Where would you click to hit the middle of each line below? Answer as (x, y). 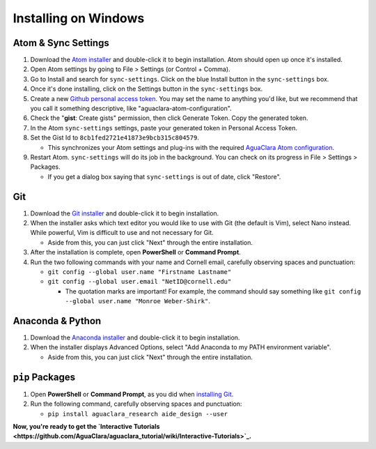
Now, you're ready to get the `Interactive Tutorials (86, 426)
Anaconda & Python (57, 321)
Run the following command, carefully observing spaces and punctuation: (136, 404)
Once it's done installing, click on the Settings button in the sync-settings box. (147, 89)
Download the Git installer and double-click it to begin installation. (125, 213)
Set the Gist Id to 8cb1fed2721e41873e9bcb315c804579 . (115, 138)
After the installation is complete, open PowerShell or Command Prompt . (136, 252)
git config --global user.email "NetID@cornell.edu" (140, 282)
